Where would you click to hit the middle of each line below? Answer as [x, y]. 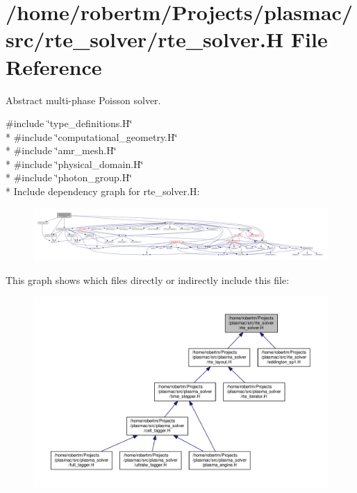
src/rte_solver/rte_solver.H [145, 39]
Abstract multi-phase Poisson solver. [83, 100]
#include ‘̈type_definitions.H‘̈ [69, 123]
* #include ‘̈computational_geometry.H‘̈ [92, 136]
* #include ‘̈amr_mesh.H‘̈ [61, 150]
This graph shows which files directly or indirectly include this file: [148, 279]
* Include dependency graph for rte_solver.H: [103, 191]
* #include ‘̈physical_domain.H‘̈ [75, 164]
